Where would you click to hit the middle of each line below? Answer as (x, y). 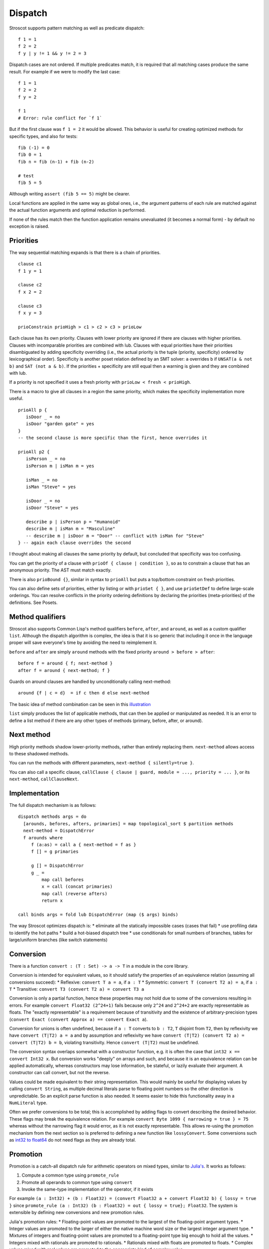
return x (52, 901)
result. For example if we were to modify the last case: (65, 71)
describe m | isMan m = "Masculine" (70, 529)
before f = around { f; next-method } (66, 663)
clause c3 (30, 306)
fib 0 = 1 (30, 155)
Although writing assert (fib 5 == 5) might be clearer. (70, 194)
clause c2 (30, 285)
